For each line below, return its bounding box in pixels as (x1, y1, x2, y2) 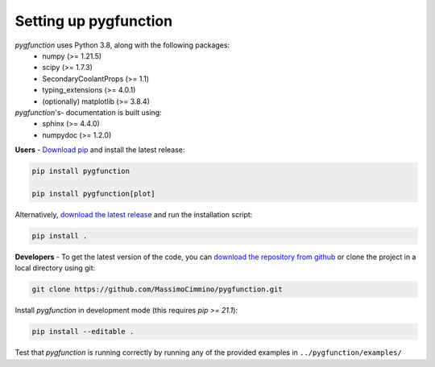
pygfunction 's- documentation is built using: (14, 107, 162, 117)
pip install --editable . (31, 327, 135, 336)
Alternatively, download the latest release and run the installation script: (14, 209, 253, 219)
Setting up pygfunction (14, 12, 173, 30)
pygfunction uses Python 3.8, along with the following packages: (14, 40, 230, 50)
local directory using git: (14, 263, 96, 273)
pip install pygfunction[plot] (31, 189, 156, 198)
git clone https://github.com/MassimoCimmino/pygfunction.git (31, 285, 283, 294)
